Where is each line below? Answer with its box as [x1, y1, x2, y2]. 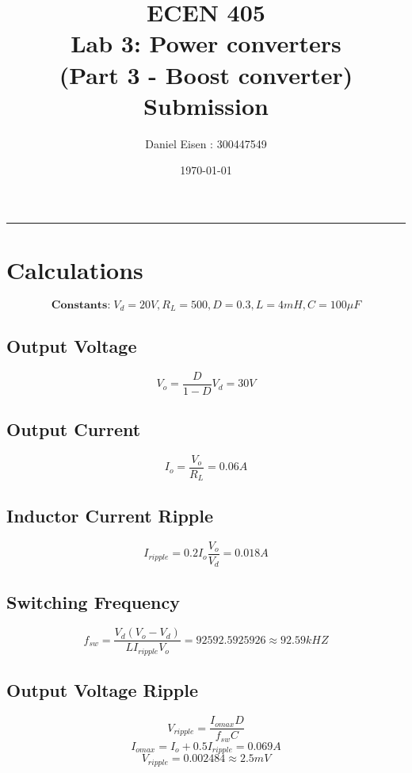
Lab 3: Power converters [71, 27, 341, 59]
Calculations [6, 254, 143, 286]
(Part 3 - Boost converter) [59, 58, 353, 90]
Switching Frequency [6, 589, 181, 614]
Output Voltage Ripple [6, 678, 198, 702]
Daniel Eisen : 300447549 [145, 135, 267, 151]
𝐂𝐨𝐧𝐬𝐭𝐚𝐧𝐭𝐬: [51, 300, 111, 311]
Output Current [6, 417, 141, 442]
